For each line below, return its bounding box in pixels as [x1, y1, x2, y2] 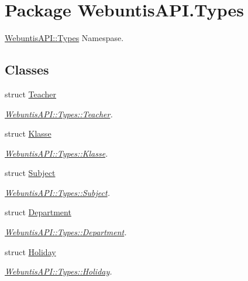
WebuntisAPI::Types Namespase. [5, 32, 124, 44]
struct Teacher [5, 87, 57, 100]
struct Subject [5, 167, 56, 179]
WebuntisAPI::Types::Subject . [5, 186, 110, 198]
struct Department [5, 206, 71, 218]
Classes [5, 60, 49, 79]
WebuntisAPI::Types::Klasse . [5, 147, 108, 159]
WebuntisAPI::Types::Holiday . [5, 265, 112, 277]
